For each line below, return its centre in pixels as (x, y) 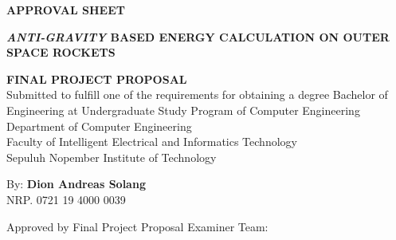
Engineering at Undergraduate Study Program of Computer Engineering (183, 110)
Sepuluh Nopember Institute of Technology (112, 157)
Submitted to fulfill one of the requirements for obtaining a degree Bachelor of (197, 94)
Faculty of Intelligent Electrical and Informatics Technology (152, 142)
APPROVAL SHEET (66, 10)
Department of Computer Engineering (99, 126)
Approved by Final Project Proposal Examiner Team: (137, 226)
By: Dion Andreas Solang (76, 184)
